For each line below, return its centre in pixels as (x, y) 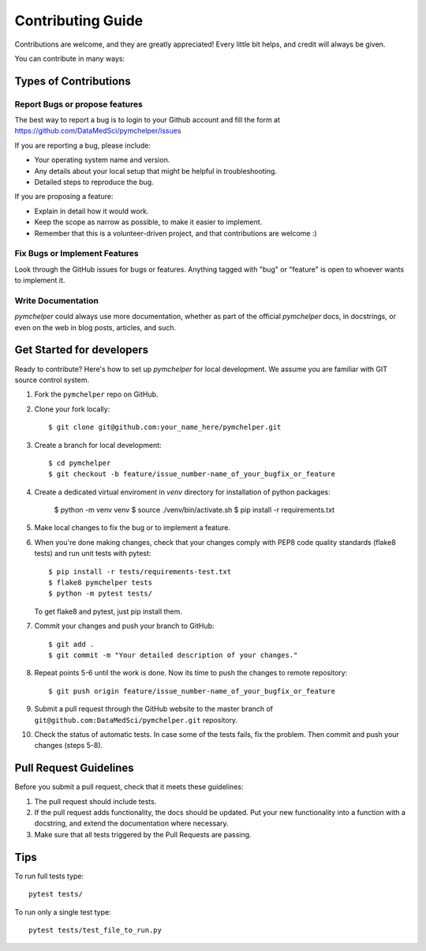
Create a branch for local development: (98, 445)
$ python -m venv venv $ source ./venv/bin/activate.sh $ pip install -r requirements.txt (194, 510)
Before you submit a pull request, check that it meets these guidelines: (129, 787)
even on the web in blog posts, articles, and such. (95, 327)
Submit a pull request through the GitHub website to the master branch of (154, 709)
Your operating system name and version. (102, 160)
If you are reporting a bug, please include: (83, 145)
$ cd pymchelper (80, 463)
